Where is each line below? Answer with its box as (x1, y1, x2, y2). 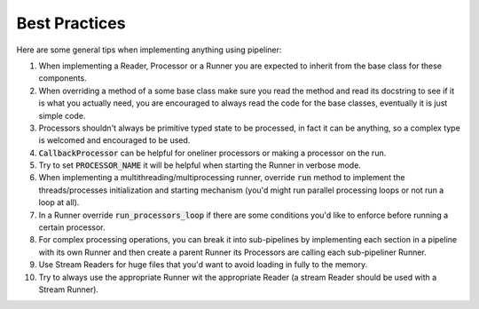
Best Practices (16, 13, 126, 33)
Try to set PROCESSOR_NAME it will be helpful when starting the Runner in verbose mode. (38, 160, 361, 170)
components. (38, 73, 88, 83)
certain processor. (38, 222, 106, 233)
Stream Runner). (38, 284, 99, 295)
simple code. (38, 110, 86, 121)
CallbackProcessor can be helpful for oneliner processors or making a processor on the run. (38, 147, 387, 158)
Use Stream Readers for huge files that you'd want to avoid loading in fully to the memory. (38, 259, 368, 270)
